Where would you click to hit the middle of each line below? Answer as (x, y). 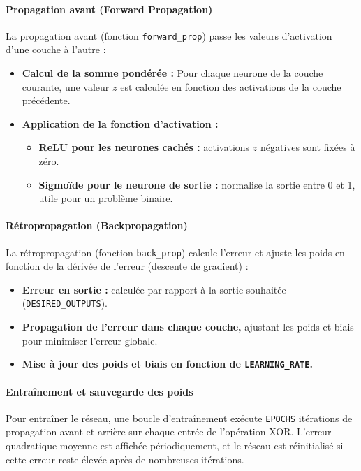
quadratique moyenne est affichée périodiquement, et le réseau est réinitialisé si (175, 445)
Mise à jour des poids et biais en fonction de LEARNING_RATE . (167, 364)
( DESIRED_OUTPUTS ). (65, 303)
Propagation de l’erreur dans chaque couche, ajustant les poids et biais (188, 327)
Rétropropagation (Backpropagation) (97, 225)
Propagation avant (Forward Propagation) (109, 9)
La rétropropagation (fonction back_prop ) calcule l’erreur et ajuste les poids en (175, 252)
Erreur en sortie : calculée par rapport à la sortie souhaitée (154, 289)
